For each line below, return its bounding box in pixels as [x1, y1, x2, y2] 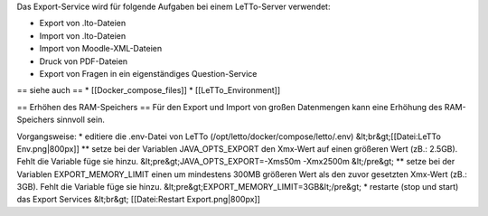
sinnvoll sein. [56, 114, 106, 126]
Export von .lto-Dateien [39, 18, 127, 29]
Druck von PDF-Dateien [39, 55, 128, 67]
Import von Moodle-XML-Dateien [39, 43, 163, 54]
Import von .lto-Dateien [39, 30, 127, 41]
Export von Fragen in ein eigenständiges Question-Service [39, 68, 258, 79]
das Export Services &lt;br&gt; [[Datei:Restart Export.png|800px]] [16, 194, 261, 205]
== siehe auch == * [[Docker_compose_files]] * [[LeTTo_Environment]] [16, 85, 280, 96]
